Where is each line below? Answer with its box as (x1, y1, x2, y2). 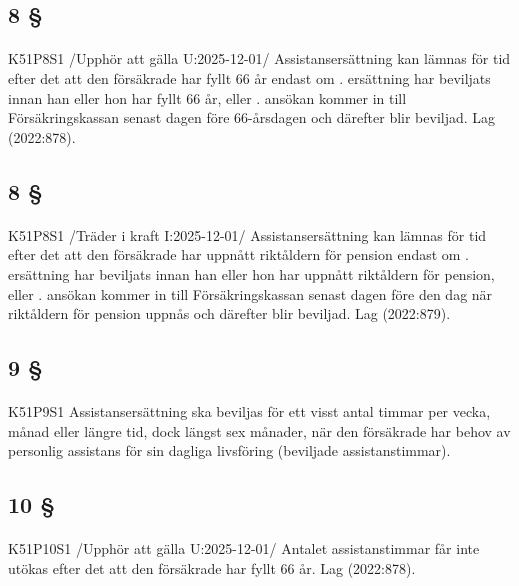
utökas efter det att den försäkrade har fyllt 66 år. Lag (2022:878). (8, 557, 416, 578)
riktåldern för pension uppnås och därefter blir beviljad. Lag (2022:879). (8, 303, 451, 324)
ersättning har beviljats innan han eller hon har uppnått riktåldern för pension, (8, 263, 495, 284)
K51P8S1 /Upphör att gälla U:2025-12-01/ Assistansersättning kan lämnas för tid (8, 48, 511, 69)
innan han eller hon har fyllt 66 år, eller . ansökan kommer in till (8, 87, 407, 108)
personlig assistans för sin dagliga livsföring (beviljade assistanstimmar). (8, 440, 451, 461)
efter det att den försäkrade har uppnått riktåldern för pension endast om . (8, 244, 470, 265)
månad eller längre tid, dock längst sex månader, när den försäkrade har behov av (8, 420, 511, 441)
